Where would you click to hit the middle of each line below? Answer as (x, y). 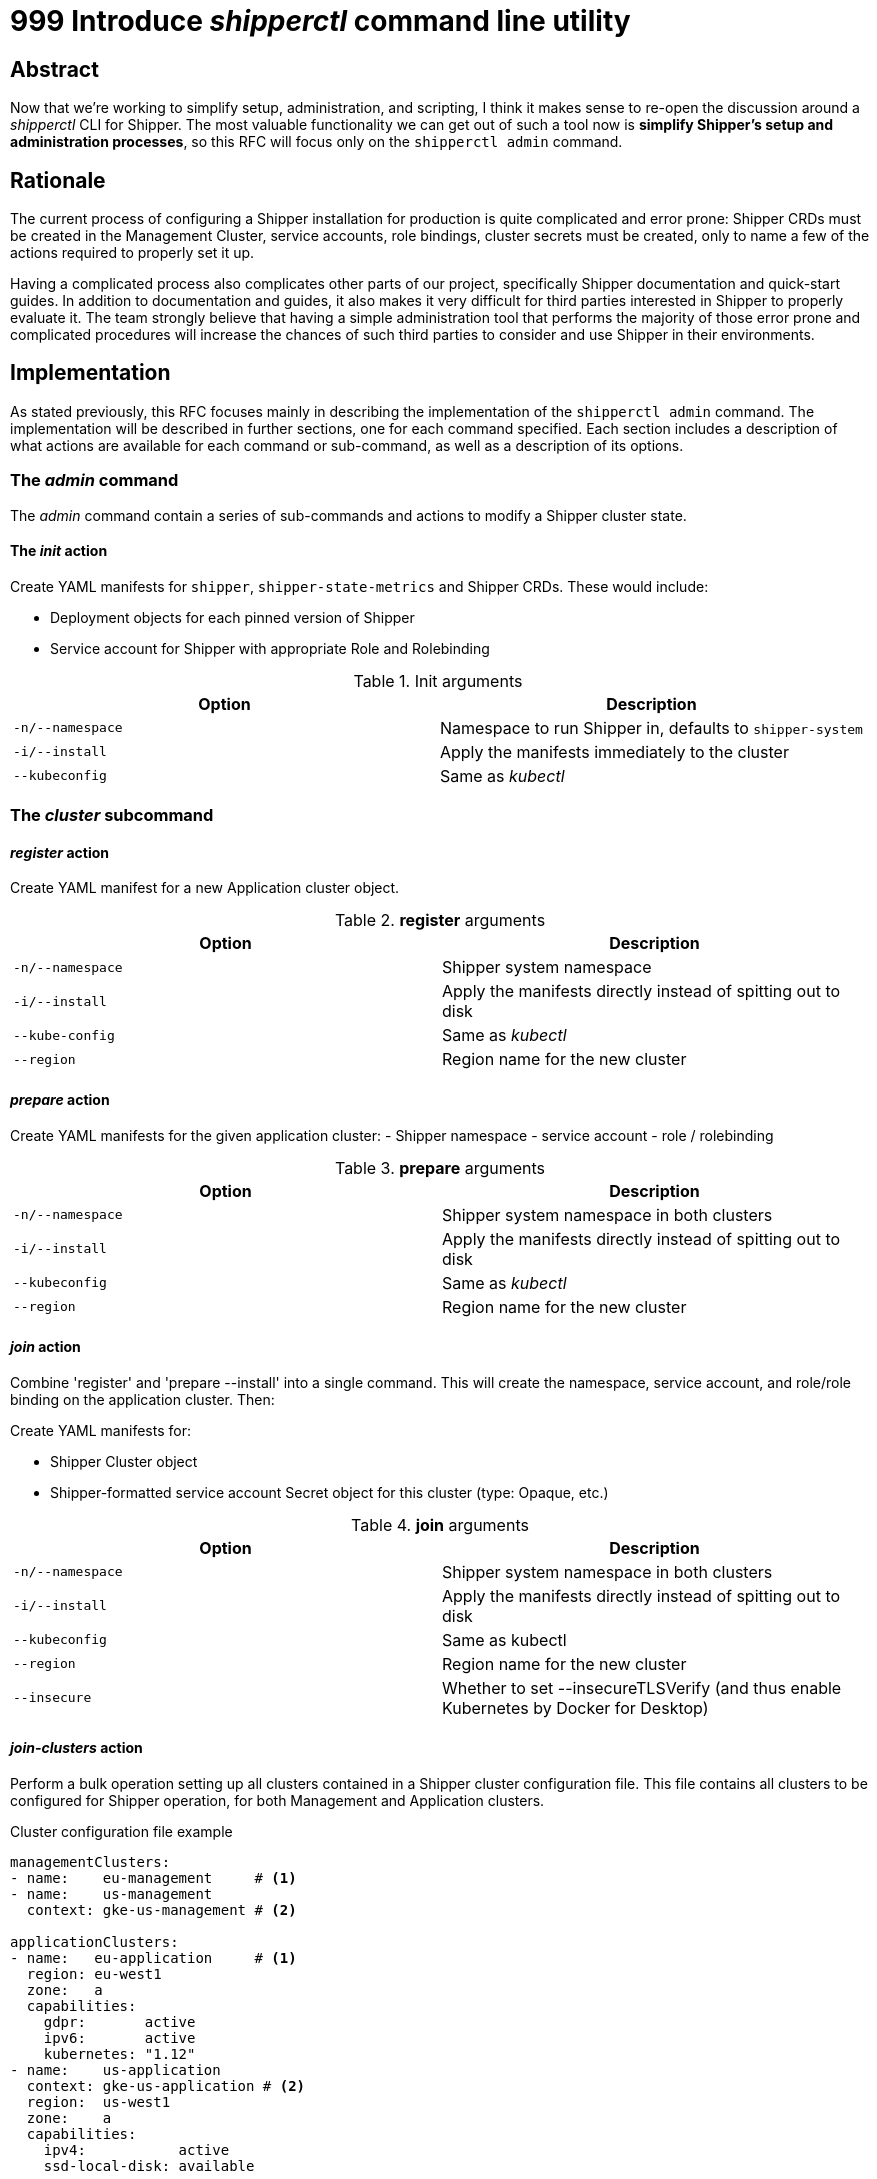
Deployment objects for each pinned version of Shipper (232, 617)
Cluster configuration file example (121, 1832)
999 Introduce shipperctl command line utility (320, 21)
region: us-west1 (98, 2102)
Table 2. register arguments (440, 920)
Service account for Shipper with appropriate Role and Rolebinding (270, 648)
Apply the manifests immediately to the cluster (614, 751)
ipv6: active (119, 2038)
